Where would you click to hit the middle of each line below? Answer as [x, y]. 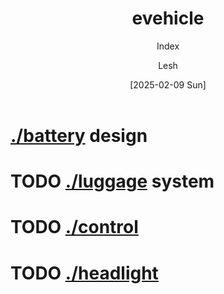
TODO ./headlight [84, 273]
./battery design [79, 135]
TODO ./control [74, 227]
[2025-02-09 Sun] [168, 84]
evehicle [168, 18]
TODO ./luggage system [112, 181]
